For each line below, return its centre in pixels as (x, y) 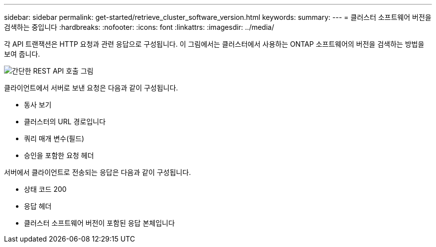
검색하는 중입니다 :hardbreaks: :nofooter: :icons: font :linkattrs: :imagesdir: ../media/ (139, 27)
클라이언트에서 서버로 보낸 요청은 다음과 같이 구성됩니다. (91, 88)
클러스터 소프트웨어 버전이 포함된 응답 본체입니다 (100, 223)
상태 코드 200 (45, 189)
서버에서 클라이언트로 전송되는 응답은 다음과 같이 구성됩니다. (98, 172)
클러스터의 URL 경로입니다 (65, 122)
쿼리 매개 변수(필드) (54, 138)
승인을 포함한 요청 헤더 (59, 155)
